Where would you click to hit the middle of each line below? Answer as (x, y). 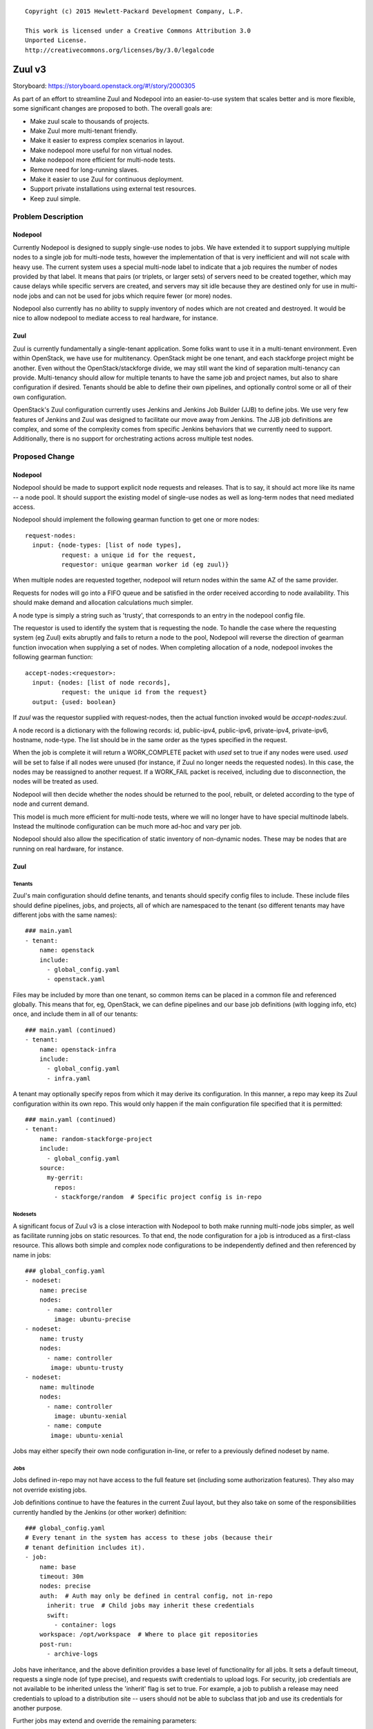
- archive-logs (72, 1654)
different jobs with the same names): (65, 915)
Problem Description (48, 216)
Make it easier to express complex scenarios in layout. (107, 140)
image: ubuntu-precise (93, 1320)
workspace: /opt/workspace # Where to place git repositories (149, 1635)
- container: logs (85, 1625)
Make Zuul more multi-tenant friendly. (84, 131)
